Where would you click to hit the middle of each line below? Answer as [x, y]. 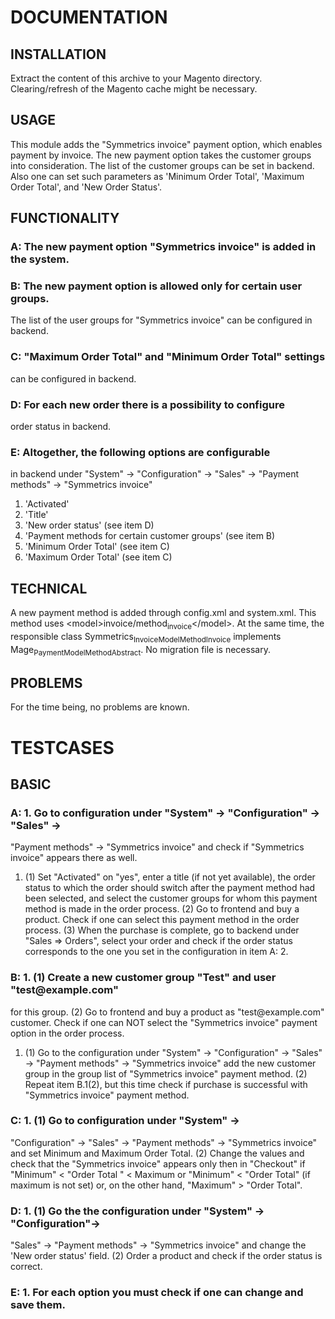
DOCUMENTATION [89, 17]
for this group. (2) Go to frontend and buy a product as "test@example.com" [167, 1012]
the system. [40, 259]
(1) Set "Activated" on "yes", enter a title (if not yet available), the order [170, 877]
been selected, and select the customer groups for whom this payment [171, 898]
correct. [26, 1267]
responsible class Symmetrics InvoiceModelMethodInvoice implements [146, 637]
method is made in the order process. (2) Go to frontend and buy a [162, 909]
